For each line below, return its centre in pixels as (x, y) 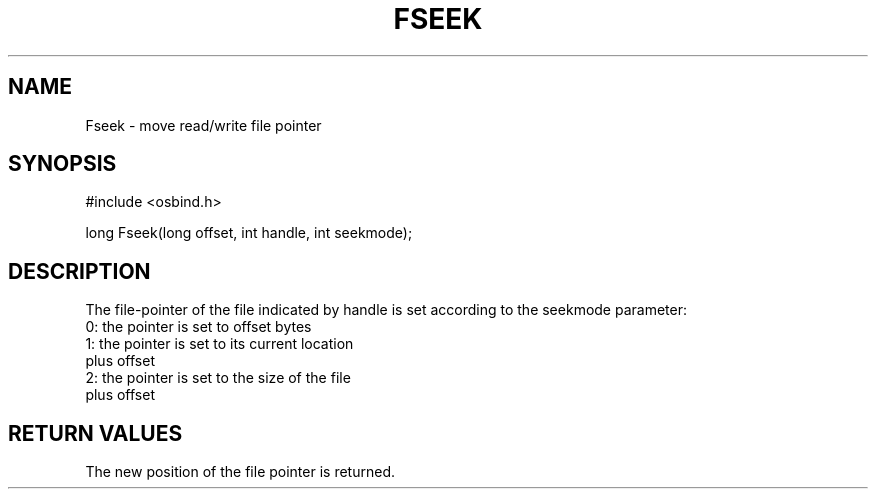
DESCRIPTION (79, 271)
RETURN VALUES (95, 433)
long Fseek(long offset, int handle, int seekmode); (249, 233)
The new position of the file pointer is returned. (240, 472)
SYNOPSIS (62, 164)
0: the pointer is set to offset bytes (198, 327)
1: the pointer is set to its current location (219, 344)
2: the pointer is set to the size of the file (218, 378)
